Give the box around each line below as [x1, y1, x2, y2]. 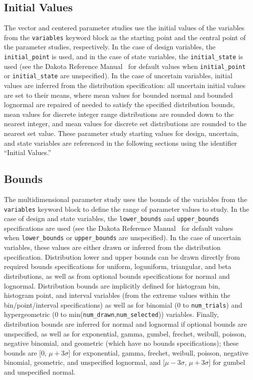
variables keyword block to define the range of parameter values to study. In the [4, 203, 250, 214]
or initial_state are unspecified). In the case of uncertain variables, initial [4, 70, 232, 81]
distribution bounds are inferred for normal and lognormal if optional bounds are [4, 319, 247, 329]
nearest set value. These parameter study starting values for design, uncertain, [4, 128, 239, 138]
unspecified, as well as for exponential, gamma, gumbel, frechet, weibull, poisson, [4, 328, 247, 338]
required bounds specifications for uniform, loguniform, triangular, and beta [4, 261, 231, 271]
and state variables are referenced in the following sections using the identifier [4, 137, 237, 148]
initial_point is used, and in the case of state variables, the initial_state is [4, 51, 243, 62]
